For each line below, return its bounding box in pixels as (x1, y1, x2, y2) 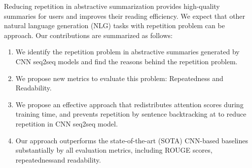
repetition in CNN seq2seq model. (15, 118, 118, 128)
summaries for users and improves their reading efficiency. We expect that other (4, 10, 246, 21)
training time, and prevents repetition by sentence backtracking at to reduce (15, 109, 247, 119)
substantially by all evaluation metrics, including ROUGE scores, (15, 145, 213, 155)
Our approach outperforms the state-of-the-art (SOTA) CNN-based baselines (15, 135, 248, 145)
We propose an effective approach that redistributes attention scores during (15, 99, 244, 109)
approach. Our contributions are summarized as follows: (4, 30, 173, 40)
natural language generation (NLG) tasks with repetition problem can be (4, 20, 225, 31)
